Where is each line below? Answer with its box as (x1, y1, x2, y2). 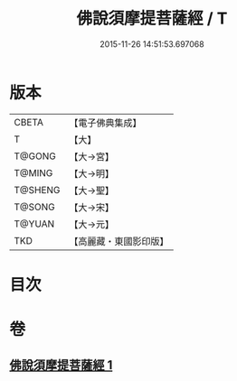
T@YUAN (14, 218, 55, 230)
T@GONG (14, 150, 56, 163)
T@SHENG (14, 183, 61, 196)
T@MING (14, 166, 53, 179)
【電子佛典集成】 (69, 116, 142, 129)
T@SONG (14, 200, 56, 213)
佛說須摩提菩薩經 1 (9, 358, 113, 373)
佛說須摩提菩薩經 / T (76, 8, 228, 29)
